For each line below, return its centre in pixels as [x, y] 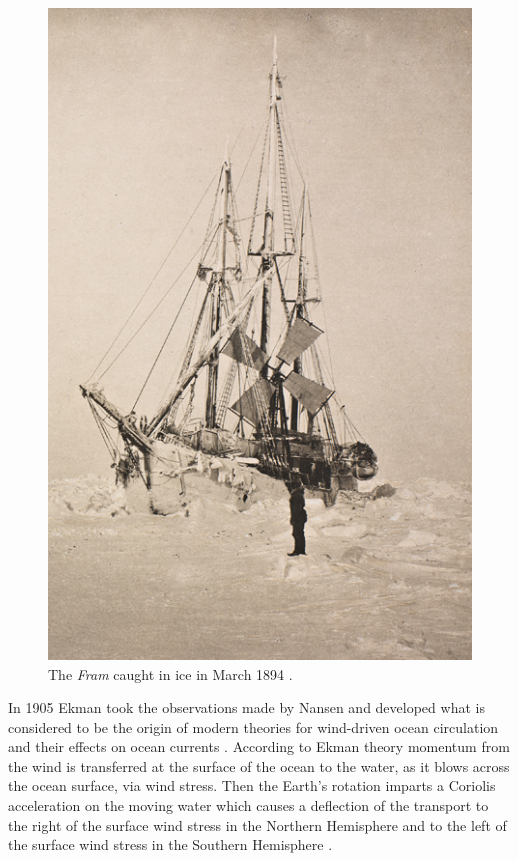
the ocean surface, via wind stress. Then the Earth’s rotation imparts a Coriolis [252, 785]
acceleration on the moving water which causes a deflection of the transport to [248, 805]
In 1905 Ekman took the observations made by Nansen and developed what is [246, 707]
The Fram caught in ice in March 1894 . [170, 673]
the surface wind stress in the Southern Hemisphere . [170, 844]
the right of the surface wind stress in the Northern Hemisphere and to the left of [257, 824]
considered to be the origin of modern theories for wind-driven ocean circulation [253, 726]
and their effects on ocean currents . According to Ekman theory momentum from [259, 746]
